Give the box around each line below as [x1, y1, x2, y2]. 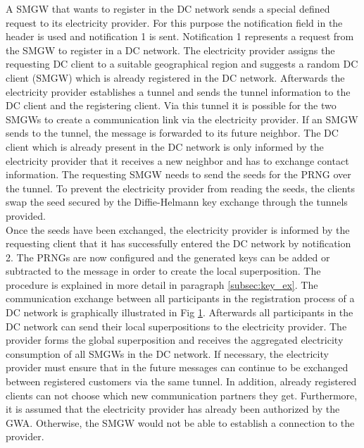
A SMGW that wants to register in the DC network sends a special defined [6, 1, 330, 15]
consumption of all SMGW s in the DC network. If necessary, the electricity [6, 346, 329, 361]
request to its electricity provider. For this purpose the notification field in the [6, 15, 343, 30]
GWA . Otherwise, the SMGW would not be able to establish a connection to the [6, 415, 355, 430]
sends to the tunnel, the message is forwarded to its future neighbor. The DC [6, 125, 339, 140]
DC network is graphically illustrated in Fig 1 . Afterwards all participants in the [6, 305, 353, 320]
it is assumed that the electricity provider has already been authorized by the [6, 402, 340, 416]
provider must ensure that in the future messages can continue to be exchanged [6, 360, 349, 375]
